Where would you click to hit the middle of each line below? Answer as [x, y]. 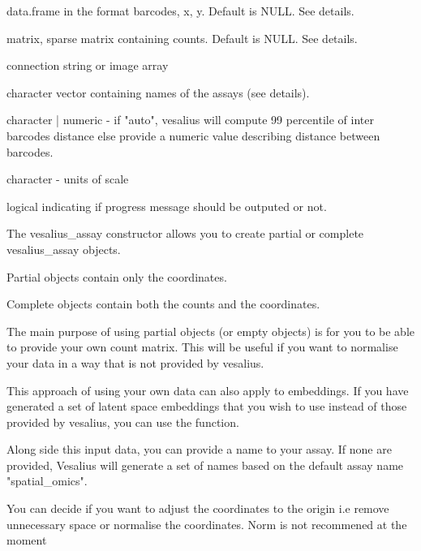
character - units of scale [68, 179]
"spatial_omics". [47, 481]
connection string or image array [88, 65]
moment [27, 540]
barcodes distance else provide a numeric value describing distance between [193, 135]
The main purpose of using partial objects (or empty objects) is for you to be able [210, 331]
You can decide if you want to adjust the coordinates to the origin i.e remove [198, 508]
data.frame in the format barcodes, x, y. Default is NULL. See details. [180, 11]
